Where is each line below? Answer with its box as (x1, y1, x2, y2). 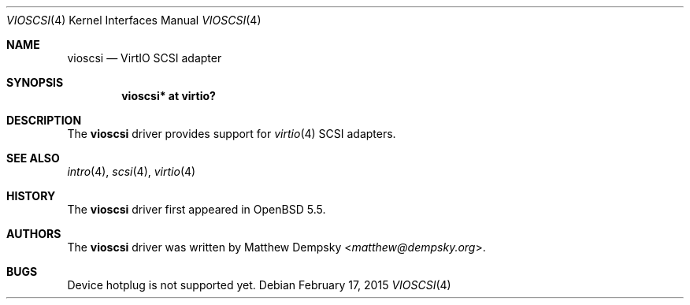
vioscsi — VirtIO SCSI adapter (67, 51, 222, 65)
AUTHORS (6, 227, 61, 240)
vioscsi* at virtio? (121, 89, 216, 102)
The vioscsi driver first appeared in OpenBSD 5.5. (67, 203, 326, 216)
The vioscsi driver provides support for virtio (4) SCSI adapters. (67, 127, 396, 140)
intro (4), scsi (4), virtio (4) (67, 165, 196, 178)
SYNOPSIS (6, 76, 64, 89)
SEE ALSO (6, 151, 60, 165)
